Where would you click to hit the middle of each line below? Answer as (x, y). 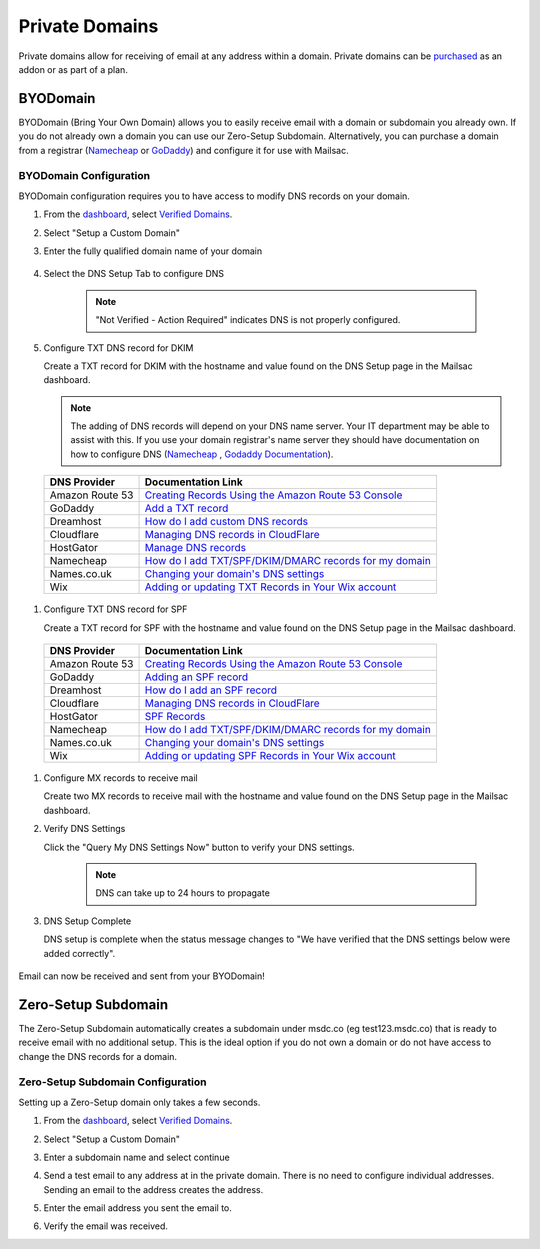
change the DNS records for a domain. (98, 1056)
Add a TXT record (186, 508)
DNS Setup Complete (87, 921)
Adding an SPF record (196, 677)
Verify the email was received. (106, 1226)
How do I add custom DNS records (226, 522)
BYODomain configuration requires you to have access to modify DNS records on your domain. (214, 196)
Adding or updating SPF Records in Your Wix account (270, 756)
